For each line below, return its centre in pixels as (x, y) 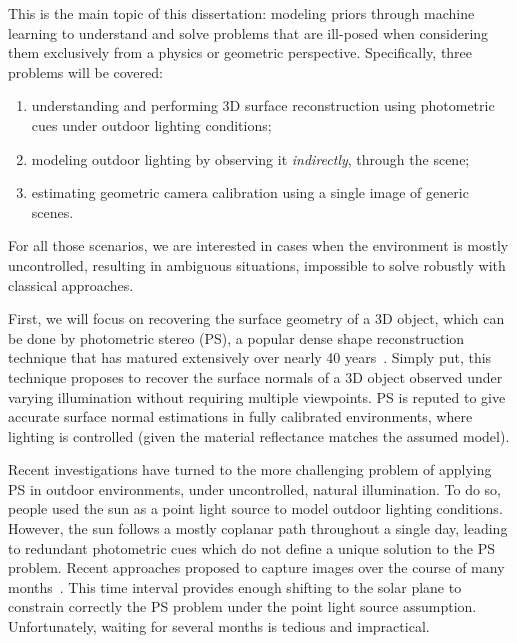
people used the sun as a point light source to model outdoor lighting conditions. (255, 508)
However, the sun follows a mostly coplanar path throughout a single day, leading (258, 528)
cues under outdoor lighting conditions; (151, 124)
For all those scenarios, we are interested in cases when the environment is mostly (258, 245)
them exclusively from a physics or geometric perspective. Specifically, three (240, 52)
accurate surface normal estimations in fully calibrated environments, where (240, 416)
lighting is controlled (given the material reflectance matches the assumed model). (259, 435)
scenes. (52, 211)
